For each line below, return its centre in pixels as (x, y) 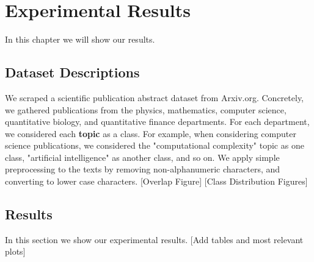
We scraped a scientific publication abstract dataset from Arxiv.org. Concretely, (155, 97)
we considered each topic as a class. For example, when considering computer (151, 133)
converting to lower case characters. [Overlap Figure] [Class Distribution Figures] (156, 181)
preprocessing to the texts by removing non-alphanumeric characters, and (143, 169)
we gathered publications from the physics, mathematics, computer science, (146, 109)
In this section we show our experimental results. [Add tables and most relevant (154, 239)
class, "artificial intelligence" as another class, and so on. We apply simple (142, 157)
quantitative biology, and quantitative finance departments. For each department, (157, 122)
